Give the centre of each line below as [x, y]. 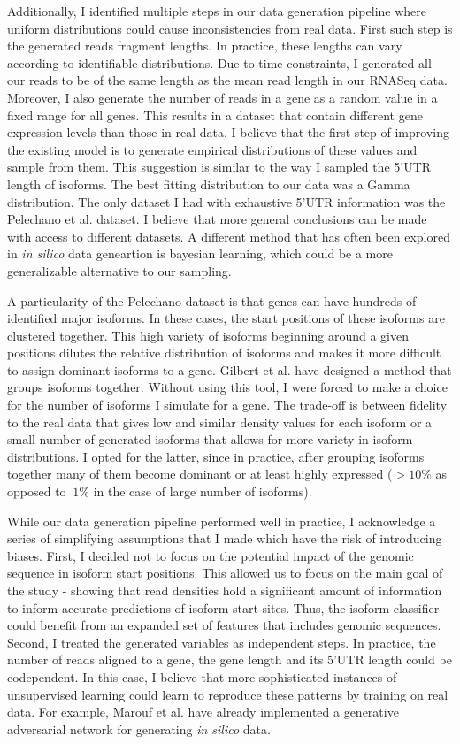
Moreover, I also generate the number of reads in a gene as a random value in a [222, 97]
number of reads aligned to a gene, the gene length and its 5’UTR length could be [230, 660]
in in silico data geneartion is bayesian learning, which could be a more [200, 253]
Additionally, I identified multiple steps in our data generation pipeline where [217, 11]
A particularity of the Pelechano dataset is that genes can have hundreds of [212, 300]
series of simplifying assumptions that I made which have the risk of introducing [225, 538]
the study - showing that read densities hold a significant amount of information [225, 590]
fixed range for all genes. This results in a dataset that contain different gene [215, 115]
